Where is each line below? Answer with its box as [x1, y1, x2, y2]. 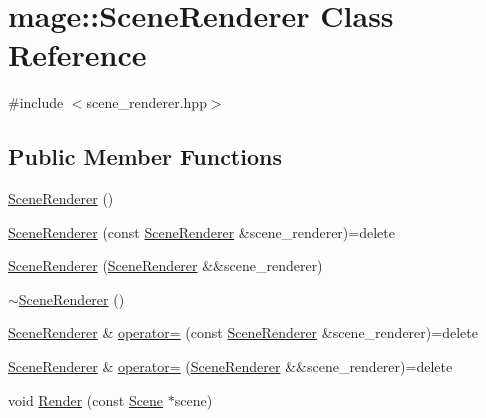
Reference [8, 34, 147, 75]
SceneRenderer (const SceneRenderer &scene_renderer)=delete [8, 221, 395, 242]
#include [8, 92, 64, 113]
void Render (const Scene [8, 389, 164, 410]
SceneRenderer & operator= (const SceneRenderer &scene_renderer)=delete [8, 322, 478, 343]
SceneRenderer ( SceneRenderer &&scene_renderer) [8, 255, 323, 276]
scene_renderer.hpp [86, 92, 207, 113]
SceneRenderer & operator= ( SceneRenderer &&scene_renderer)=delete [8, 356, 453, 377]
